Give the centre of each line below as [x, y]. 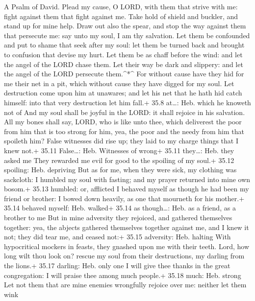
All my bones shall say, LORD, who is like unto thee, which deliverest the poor [123, 122]
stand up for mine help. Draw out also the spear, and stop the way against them [125, 26]
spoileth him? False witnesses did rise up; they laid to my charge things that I [121, 141]
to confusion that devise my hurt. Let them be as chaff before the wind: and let [123, 54]
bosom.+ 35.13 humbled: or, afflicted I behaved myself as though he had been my [127, 189]
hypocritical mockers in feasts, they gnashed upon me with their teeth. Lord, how [127, 246]
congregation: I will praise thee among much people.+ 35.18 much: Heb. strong [123, 275]
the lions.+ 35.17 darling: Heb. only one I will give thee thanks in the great [117, 266]
